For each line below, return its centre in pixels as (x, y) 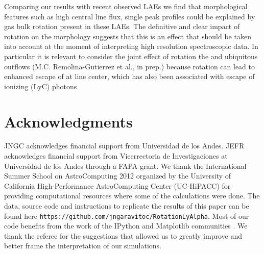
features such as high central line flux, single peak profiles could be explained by (130, 16)
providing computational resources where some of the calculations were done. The (132, 196)
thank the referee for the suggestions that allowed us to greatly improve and (123, 235)
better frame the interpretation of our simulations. (83, 246)
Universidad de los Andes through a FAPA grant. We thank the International (125, 166)
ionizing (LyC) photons (41, 86)
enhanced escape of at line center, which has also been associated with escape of (129, 76)
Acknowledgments (68, 121)
